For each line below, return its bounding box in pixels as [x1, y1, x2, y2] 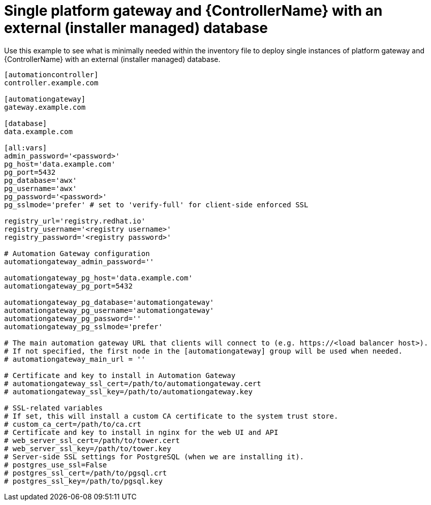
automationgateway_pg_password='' [4, 314, 141, 323]
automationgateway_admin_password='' [4, 257, 155, 266]
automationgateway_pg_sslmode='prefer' [4, 322, 163, 331]
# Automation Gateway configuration [4, 249, 150, 258]
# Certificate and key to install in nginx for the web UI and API [4, 428, 279, 436]
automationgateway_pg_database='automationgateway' [4, 298, 214, 306]
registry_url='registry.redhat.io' [4, 216, 146, 225]
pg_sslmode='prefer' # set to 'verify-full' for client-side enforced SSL [4, 200, 309, 209]
